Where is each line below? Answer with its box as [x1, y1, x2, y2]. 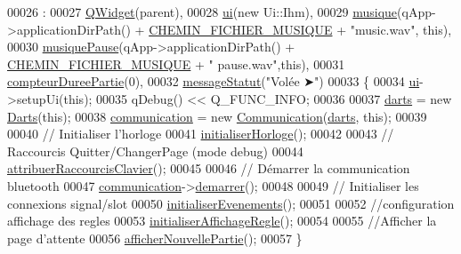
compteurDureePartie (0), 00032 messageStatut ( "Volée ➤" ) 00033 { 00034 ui [7, 72, 420, 91]
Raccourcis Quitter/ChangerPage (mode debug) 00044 [7, 141, 303, 160]
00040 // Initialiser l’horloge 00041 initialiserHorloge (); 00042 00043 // [7, 124, 394, 143]
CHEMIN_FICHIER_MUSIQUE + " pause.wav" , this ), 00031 [7, 54, 345, 73]
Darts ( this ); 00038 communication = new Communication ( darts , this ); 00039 [7, 107, 427, 125]
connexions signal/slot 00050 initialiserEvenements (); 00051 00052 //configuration [7, 194, 455, 212]
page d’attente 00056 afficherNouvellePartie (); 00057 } [7, 228, 303, 247]
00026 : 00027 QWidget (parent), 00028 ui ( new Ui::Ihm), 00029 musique [7, 3, 398, 20]
